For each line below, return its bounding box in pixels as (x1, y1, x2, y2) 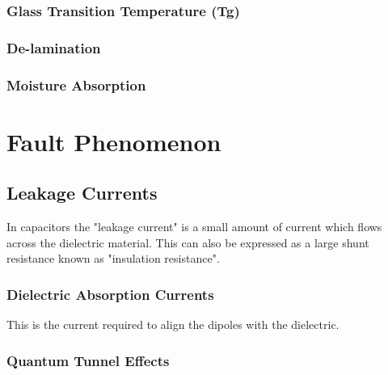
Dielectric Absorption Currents (6, 284, 214, 304)
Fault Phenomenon (6, 124, 221, 158)
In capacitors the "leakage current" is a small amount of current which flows (6, 218, 382, 235)
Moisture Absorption (6, 74, 146, 95)
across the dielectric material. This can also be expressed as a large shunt (6, 234, 369, 251)
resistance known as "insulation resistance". (6, 250, 220, 267)
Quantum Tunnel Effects (6, 350, 170, 370)
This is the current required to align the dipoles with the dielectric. (6, 316, 339, 333)
